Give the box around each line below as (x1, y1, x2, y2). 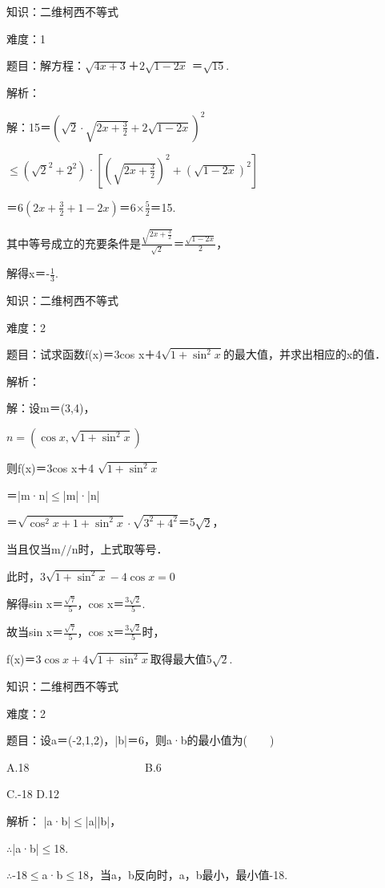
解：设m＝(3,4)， (6, 399, 95, 416)
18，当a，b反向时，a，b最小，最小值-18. (77, 866, 288, 883)
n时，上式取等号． (71, 541, 168, 558)
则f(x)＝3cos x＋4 (6, 460, 94, 476)
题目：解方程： (6, 57, 85, 74)
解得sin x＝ (6, 595, 64, 612)
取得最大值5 (150, 651, 212, 667)
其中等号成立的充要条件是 (6, 234, 141, 251)
